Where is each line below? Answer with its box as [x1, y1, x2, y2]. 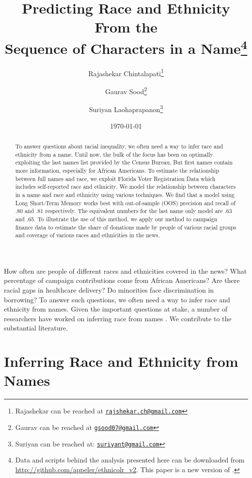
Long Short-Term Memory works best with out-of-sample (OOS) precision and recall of [15, 198, 236, 207]
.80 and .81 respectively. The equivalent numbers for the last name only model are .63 [15, 207, 232, 215]
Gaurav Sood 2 [105, 85, 147, 96]
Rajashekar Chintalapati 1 [88, 66, 164, 78]
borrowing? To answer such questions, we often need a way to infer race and [4, 294, 230, 304]
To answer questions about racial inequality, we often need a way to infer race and [15, 142, 223, 150]
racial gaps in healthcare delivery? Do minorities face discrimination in [4, 285, 214, 295]
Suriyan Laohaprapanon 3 [89, 103, 163, 114]
